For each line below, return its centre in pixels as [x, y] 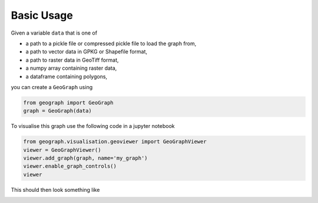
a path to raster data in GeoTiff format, [72, 60]
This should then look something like [55, 190]
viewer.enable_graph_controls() [70, 166]
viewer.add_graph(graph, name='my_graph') [85, 158]
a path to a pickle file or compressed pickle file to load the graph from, [111, 43]
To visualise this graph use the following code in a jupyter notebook [93, 126]
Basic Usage [42, 15]
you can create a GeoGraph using [52, 87]
